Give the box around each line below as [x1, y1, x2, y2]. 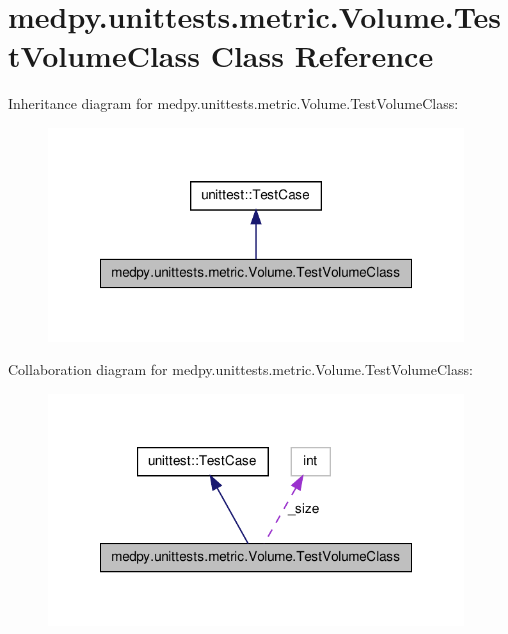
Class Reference [210, 35, 434, 76]
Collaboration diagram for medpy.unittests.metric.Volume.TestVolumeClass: [8, 359, 473, 380]
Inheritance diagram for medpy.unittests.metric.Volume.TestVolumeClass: [8, 93, 459, 114]
